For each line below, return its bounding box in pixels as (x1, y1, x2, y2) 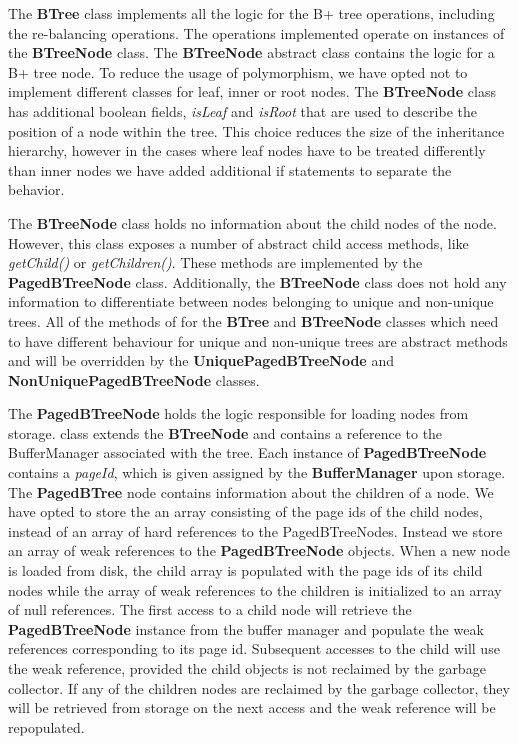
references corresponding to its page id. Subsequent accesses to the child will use (8, 638, 500, 659)
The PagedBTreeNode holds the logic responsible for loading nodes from (8, 403, 469, 424)
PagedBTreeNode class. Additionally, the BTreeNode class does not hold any (8, 271, 507, 292)
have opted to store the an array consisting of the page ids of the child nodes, (8, 501, 483, 522)
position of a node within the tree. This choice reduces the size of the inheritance (8, 120, 505, 141)
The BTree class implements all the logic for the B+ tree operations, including (8, 3, 495, 23)
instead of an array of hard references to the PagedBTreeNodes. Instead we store (8, 520, 503, 541)
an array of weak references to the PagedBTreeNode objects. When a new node (8, 540, 510, 561)
